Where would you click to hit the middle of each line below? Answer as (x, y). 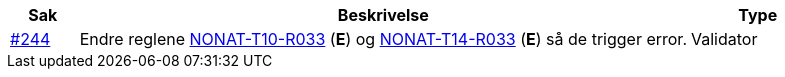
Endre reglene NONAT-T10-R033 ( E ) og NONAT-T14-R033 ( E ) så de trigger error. (383, 39)
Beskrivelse (383, 15)
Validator (724, 39)
